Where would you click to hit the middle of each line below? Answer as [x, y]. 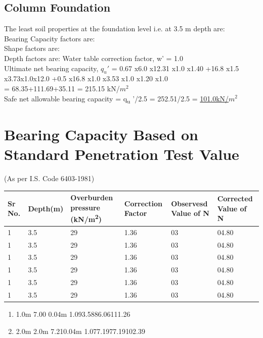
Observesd [189, 203]
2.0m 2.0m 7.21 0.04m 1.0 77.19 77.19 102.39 [81, 331]
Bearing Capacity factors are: [50, 38]
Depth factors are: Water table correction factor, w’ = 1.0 [94, 58]
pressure [85, 207]
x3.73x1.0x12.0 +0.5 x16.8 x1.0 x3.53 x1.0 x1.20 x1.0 [86, 78]
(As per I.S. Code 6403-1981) [49, 178]
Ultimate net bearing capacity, [51, 68]
